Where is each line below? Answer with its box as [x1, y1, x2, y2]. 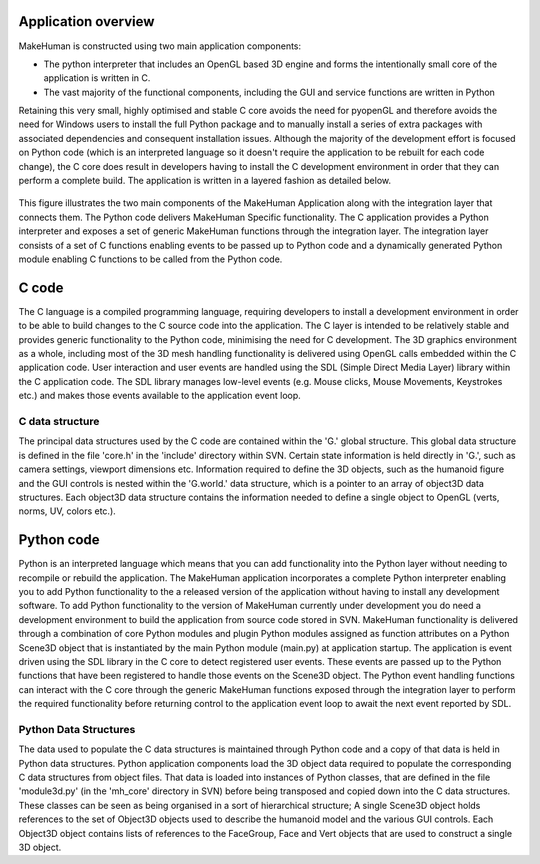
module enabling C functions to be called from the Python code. [18, 253, 283, 265]
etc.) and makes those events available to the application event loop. [18, 390, 302, 402]
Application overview [18, 13, 155, 30]
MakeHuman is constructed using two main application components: [18, 40, 302, 52]
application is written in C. [43, 72, 151, 84]
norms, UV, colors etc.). [18, 505, 117, 517]
